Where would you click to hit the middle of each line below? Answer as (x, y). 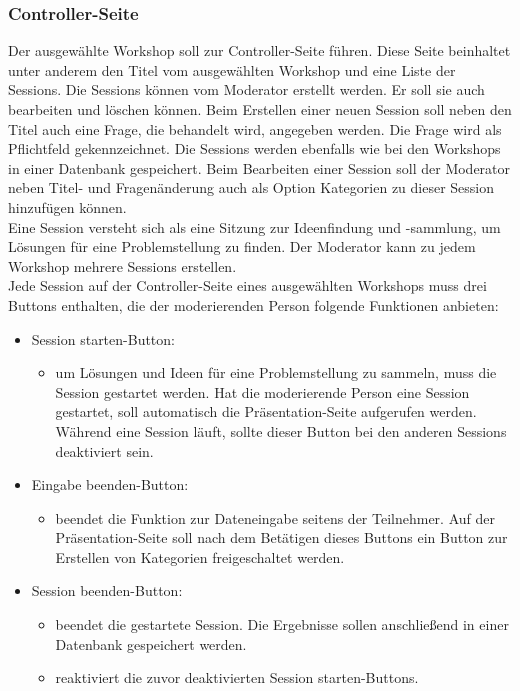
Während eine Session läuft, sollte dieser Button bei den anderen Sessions (281, 430)
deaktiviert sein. (104, 450)
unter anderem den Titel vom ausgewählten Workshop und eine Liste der (232, 69)
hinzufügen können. (67, 206)
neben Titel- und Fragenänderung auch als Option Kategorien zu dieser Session (251, 187)
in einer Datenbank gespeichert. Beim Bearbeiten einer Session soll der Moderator (259, 167)
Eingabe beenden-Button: (110, 484)
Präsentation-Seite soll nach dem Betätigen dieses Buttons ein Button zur (281, 537)
